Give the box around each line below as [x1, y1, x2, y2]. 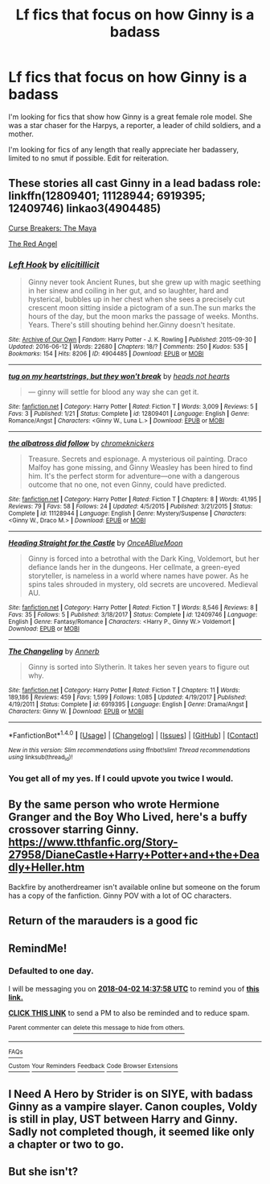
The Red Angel [8, 239, 58, 248]
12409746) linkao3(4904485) [8, 201, 162, 215]
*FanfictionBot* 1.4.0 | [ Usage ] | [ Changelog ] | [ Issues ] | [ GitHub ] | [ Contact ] [8, 729, 259, 740]
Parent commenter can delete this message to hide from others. [8, 1024, 185, 1032]
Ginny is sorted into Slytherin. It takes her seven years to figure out [27, 663, 250, 672]
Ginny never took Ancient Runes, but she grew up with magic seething [27, 277, 261, 287]
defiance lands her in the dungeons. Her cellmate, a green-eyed [27, 563, 240, 572]
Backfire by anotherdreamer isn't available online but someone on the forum [8, 882, 260, 891]
